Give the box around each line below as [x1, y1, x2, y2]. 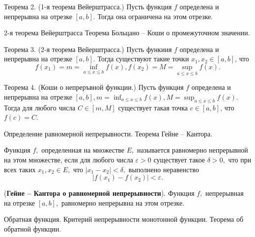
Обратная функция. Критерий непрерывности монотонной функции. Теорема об [4, 214, 244, 224]
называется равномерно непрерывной [137, 145, 248, 155]
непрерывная [205, 188, 244, 198]
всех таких [4, 164, 36, 174]
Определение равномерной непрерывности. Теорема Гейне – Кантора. [4, 128, 213, 138]
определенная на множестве [41, 145, 125, 155]
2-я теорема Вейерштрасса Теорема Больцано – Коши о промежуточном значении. [4, 27, 250, 38]
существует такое [153, 154, 205, 164]
